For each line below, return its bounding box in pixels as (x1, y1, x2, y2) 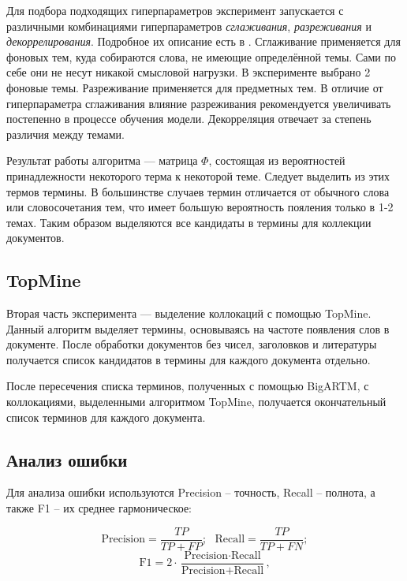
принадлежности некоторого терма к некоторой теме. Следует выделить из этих (6, 167, 390, 184)
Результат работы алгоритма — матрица (6, 152, 198, 169)
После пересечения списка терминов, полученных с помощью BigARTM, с (6, 378, 369, 394)
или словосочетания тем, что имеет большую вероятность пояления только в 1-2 (6, 199, 394, 215)
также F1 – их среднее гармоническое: (6, 500, 192, 516)
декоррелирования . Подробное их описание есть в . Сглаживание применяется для (6, 33, 401, 50)
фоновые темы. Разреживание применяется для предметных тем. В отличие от (6, 79, 383, 95)
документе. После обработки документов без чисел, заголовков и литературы (6, 336, 377, 352)
